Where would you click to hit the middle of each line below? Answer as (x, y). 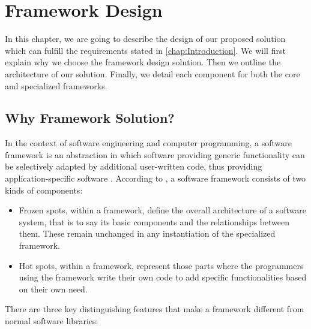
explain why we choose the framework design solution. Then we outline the (143, 62)
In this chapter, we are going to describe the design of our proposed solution (145, 39)
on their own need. (53, 289)
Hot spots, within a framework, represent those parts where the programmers (161, 265)
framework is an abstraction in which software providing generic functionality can (155, 154)
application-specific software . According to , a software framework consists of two (155, 178)
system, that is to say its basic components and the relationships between (154, 221)
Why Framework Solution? (90, 118)
